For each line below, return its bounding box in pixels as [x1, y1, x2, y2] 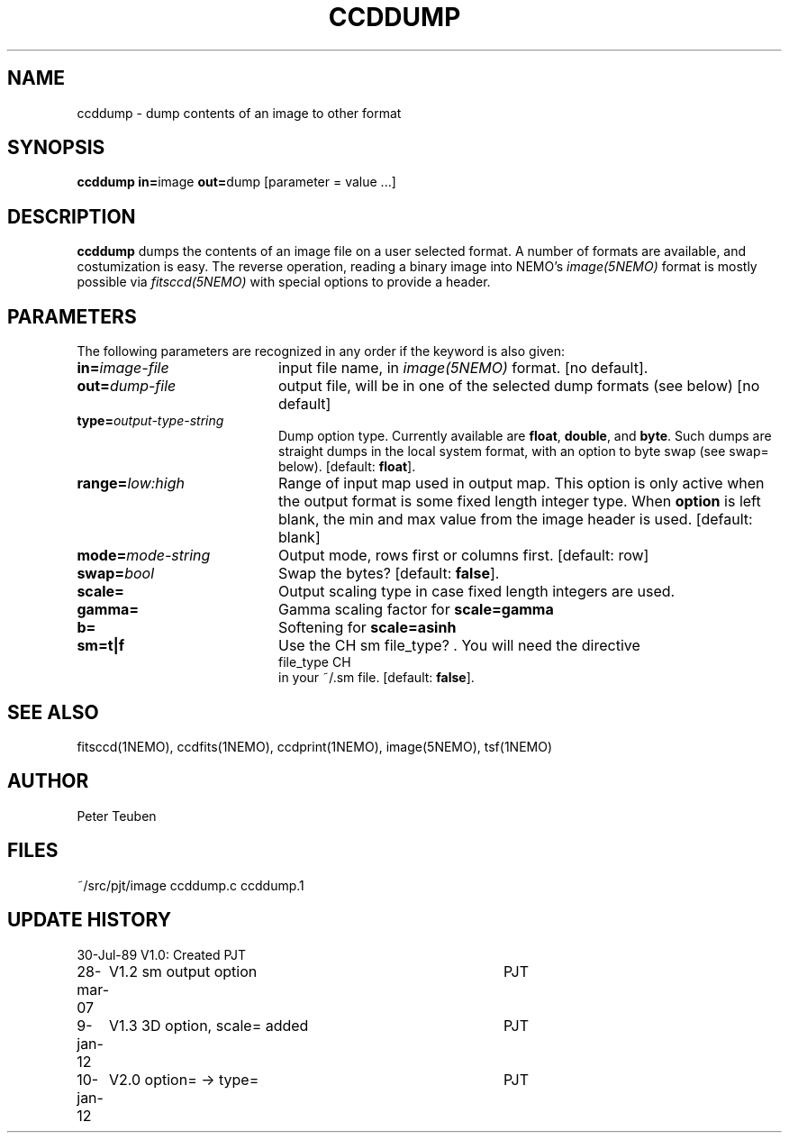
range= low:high [77, 474, 185, 493]
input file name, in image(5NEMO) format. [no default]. [277, 359, 648, 378]
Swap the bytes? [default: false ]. [277, 564, 500, 583]
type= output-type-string [77, 413, 224, 429]
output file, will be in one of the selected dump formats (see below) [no [277, 377, 760, 396]
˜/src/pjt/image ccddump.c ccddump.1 [77, 877, 304, 893]
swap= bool [77, 564, 155, 583]
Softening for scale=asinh [277, 618, 457, 637]
